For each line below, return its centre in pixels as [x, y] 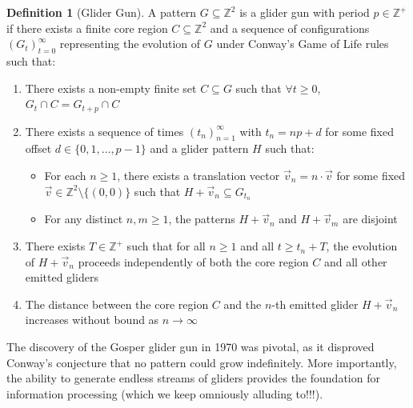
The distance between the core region [117, 304]
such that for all [166, 246]
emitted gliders [62, 277]
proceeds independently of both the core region [193, 261]
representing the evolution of [130, 44]
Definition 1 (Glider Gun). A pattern [102, 12]
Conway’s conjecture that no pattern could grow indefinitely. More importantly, [202, 362]
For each [65, 176]
